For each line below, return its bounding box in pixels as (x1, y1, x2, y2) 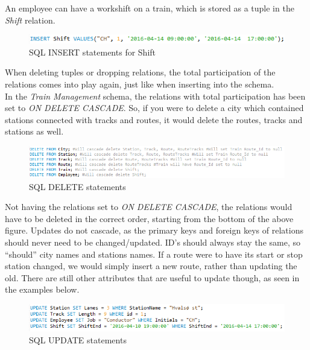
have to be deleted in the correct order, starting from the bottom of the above (5, 212, 294, 224)
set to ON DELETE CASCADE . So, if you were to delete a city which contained (5, 101, 304, 114)
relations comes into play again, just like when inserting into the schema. (5, 78, 274, 91)
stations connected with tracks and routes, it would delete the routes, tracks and (5, 113, 303, 126)
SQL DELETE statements (29, 180, 126, 192)
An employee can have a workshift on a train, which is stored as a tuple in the (5, 2, 294, 14)
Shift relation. (5, 13, 55, 26)
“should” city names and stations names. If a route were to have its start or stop (5, 247, 303, 260)
